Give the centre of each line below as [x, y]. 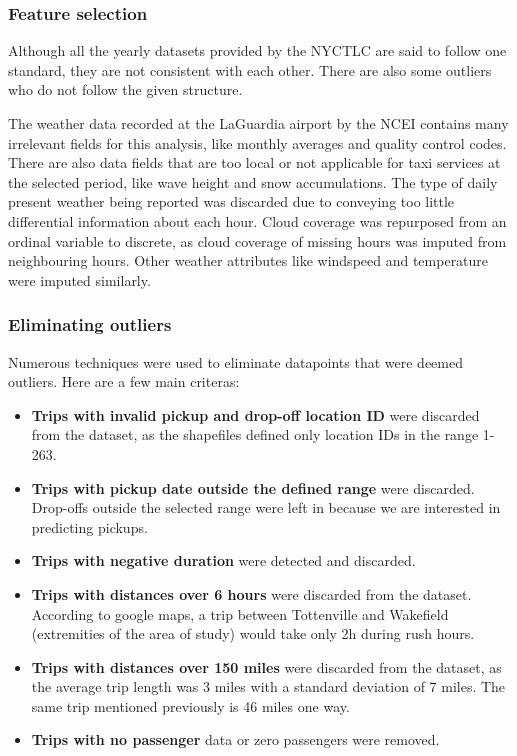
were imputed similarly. [79, 279]
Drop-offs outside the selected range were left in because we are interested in [266, 507]
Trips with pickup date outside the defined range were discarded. [253, 487]
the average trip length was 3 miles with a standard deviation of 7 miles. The [268, 686]
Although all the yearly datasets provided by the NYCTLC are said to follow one [257, 50]
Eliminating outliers [90, 324]
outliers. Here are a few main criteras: [124, 381]
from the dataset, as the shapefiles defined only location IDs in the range [255, 434]
